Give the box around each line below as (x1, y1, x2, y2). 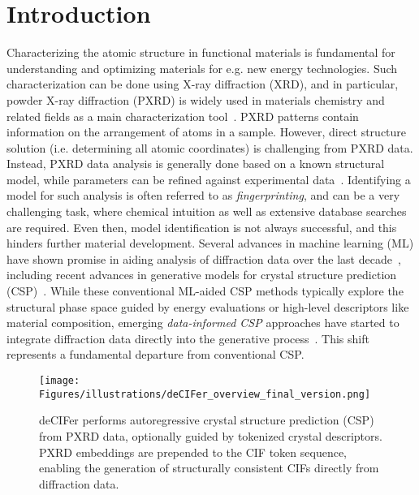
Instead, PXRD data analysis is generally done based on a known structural (6, 155, 385, 172)
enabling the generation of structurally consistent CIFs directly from (39, 459, 379, 476)
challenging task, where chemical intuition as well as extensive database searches (6, 203, 407, 220)
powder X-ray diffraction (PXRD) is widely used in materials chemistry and (6, 91, 385, 108)
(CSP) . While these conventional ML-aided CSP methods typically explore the (6, 282, 404, 299)
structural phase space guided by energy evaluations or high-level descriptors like (6, 298, 409, 315)
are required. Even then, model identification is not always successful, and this (6, 218, 397, 235)
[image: (39, 375, 80, 386)
